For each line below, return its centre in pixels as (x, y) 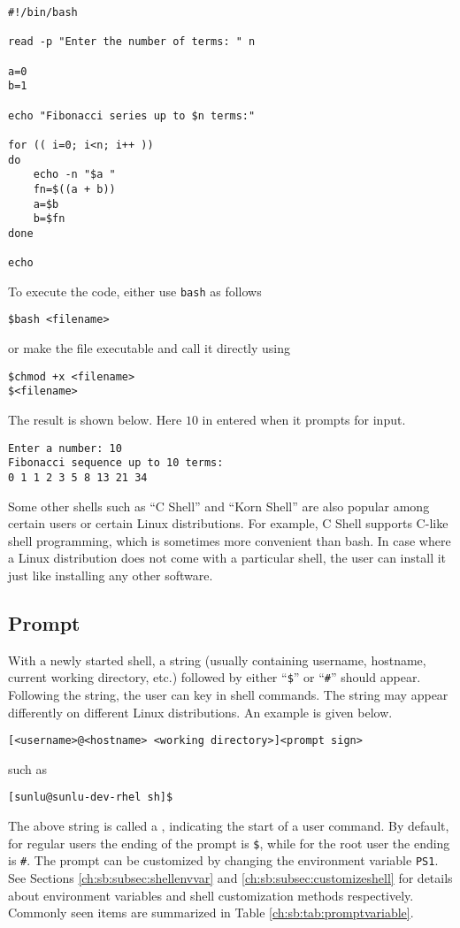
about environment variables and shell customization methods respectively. (211, 895)
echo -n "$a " (74, 175)
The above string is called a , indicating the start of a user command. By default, (229, 826)
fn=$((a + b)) (74, 189)
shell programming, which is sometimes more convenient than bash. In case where (230, 540)
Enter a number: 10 (65, 448)
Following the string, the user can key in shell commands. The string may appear (228, 695)
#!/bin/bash (43, 12)
